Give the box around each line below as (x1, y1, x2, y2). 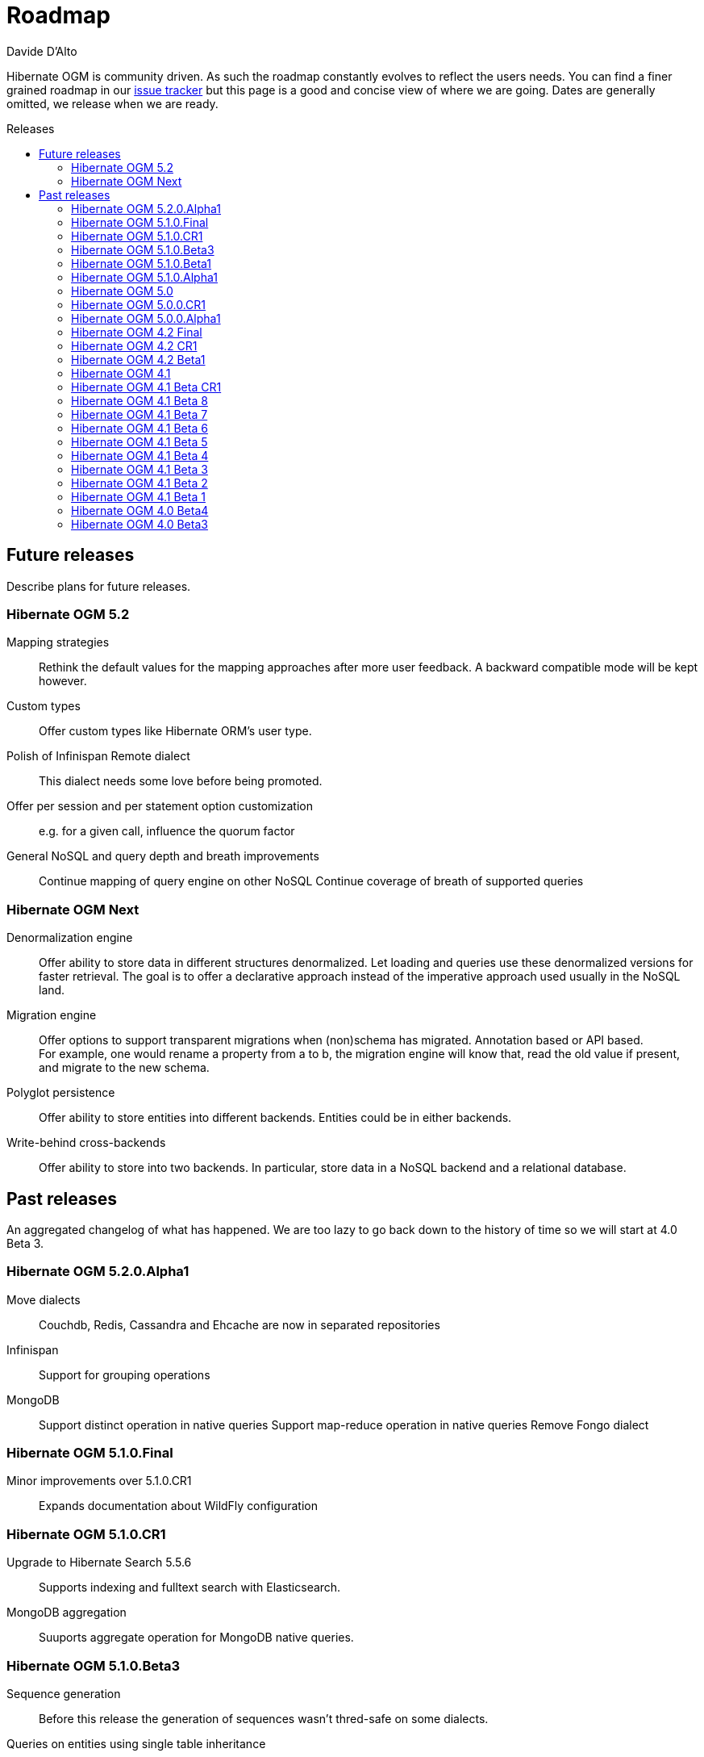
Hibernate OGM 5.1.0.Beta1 (71, 256, 212, 270)
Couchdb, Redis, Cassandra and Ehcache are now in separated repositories (39, 1317, 440, 1332)
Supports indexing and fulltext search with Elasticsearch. (39, 1580, 341, 1595)
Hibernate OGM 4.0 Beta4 (71, 503, 209, 517)
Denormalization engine (6, 931, 133, 945)
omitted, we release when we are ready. (6, 96, 219, 111)
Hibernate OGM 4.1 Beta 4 (71, 448, 209, 462)
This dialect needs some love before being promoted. (39, 774, 323, 789)
